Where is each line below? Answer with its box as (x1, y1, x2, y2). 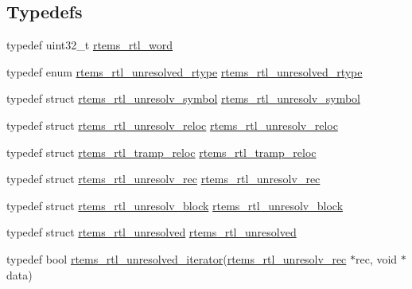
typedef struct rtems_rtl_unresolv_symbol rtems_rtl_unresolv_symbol (6, 90, 360, 107)
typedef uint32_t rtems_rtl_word (6, 37, 173, 53)
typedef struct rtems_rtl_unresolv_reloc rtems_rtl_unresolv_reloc (6, 116, 338, 133)
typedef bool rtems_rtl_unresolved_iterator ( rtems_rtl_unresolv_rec (6, 250, 347, 267)
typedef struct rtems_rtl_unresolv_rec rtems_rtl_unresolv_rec (6, 170, 321, 187)
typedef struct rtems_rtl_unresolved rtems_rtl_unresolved (6, 224, 297, 240)
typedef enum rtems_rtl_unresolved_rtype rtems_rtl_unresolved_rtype (6, 63, 363, 80)
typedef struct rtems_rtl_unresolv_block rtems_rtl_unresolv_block (6, 197, 344, 213)
